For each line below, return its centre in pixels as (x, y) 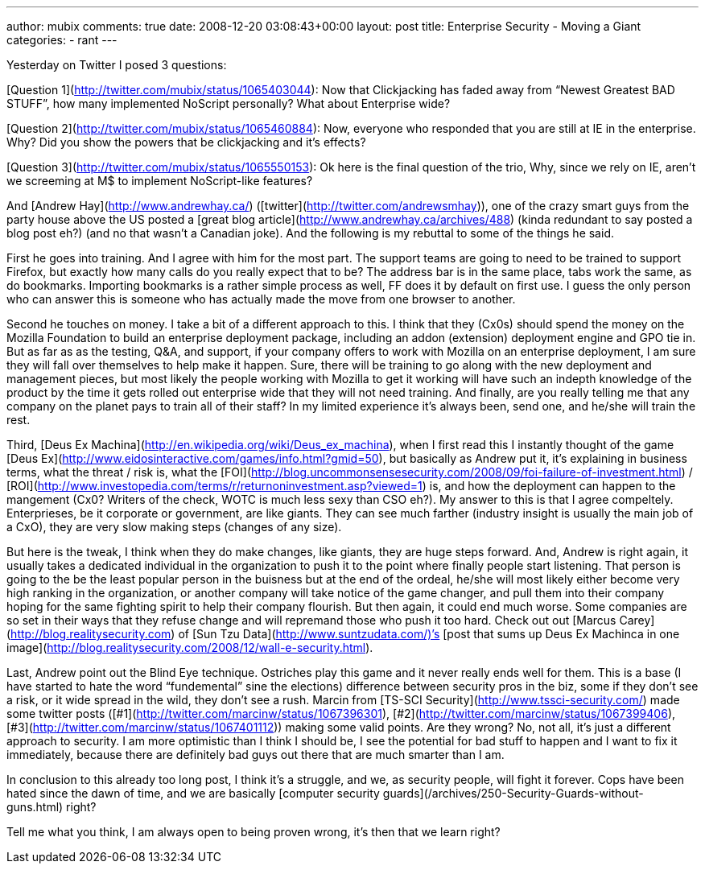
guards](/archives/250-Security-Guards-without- (513, 793)
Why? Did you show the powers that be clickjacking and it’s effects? (186, 142)
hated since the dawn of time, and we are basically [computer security (193, 793)
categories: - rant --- (62, 40)
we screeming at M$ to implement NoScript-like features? (160, 181)
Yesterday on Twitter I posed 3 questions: (117, 65)
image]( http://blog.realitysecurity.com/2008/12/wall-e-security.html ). (190, 647)
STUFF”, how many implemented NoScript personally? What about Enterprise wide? (229, 103)
